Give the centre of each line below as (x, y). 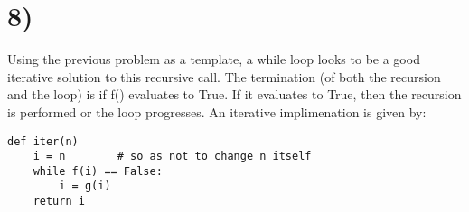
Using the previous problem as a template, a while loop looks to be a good (214, 59)
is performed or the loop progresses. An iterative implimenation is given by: (217, 111)
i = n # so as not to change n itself (172, 157)
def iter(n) (43, 141)
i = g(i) (85, 186)
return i (59, 202)
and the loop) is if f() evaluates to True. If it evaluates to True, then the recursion (234, 94)
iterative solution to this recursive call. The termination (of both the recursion (224, 76)
